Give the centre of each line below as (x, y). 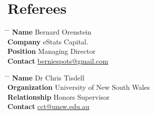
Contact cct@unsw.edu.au (48, 106)
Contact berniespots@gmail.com (58, 60)
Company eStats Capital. (48, 41)
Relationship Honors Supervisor (59, 96)
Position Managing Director (52, 51)
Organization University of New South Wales (79, 87)
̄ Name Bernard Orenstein (49, 32)
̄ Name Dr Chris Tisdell (46, 77)
